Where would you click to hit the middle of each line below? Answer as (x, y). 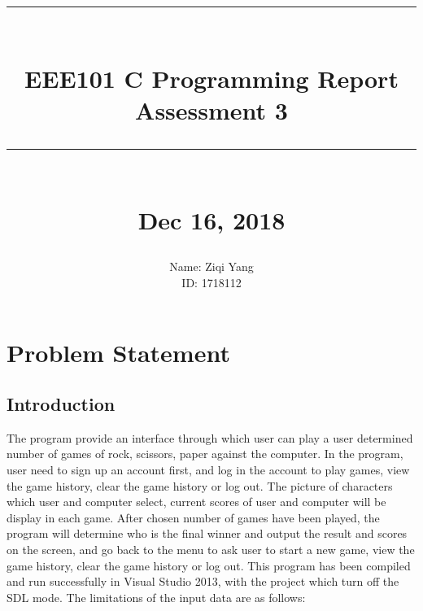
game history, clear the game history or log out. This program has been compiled (209, 565)
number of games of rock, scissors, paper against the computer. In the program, (205, 454)
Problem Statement (118, 352)
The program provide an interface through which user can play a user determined (210, 437)
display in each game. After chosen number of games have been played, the (193, 517)
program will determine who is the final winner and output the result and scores (207, 533)
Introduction (61, 404)
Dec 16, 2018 (211, 220)
